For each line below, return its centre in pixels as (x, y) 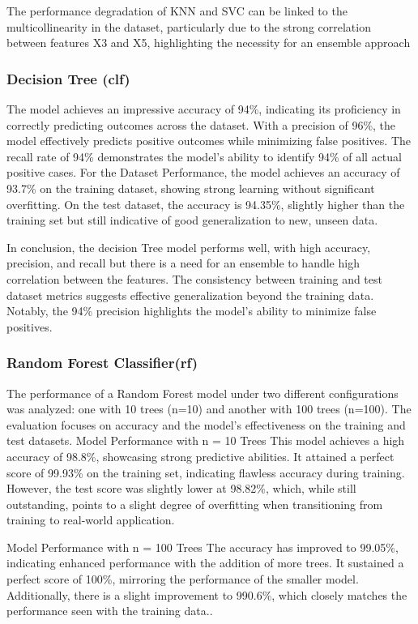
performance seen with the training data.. (110, 611)
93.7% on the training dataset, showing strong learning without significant (191, 188)
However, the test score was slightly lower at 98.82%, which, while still (181, 488)
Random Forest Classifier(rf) (102, 363)
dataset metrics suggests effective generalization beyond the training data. (190, 295)
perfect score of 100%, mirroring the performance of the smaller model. (183, 579)
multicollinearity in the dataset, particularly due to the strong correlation (189, 26)
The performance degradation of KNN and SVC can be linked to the (177, 11)
